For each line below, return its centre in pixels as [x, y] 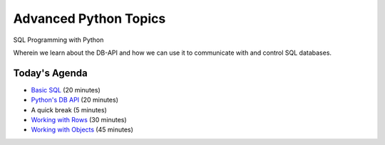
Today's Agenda [51, 73]
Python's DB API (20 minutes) [75, 100]
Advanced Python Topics [89, 18]
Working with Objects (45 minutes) [82, 130]
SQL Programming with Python [58, 40]
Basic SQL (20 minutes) [66, 90]
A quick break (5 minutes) [69, 109]
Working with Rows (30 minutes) [79, 120]
